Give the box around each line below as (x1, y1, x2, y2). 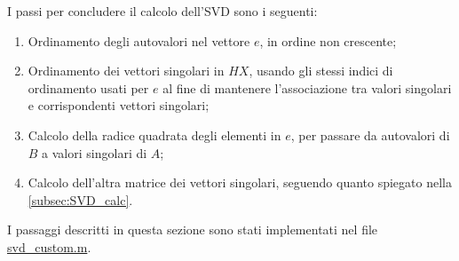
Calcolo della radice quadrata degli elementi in (28, 125, 281, 144)
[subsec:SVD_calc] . (28, 190, 133, 209)
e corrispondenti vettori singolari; (28, 96, 210, 115)
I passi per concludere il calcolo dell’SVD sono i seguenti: (7, 2, 318, 20)
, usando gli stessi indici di (249, 61, 393, 80)
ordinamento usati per (28, 78, 149, 97)
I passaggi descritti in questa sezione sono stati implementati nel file (7, 220, 378, 239)
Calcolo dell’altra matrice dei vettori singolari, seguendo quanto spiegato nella (28, 173, 452, 192)
